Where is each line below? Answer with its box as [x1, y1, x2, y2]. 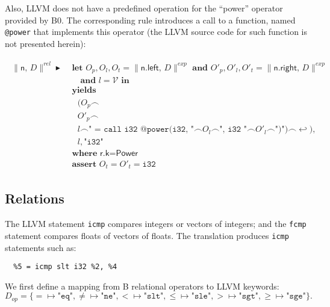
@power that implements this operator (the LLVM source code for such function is [5, 25, 307, 38]
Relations [5, 189, 64, 208]
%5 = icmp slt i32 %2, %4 [13, 262, 117, 271]
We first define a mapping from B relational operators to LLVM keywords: [5, 279, 279, 292]
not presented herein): [5, 37, 86, 49]
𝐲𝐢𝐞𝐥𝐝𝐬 [72, 86, 96, 95]
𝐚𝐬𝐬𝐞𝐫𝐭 [72, 160, 97, 169]
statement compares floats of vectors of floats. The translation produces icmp [5, 229, 289, 241]
